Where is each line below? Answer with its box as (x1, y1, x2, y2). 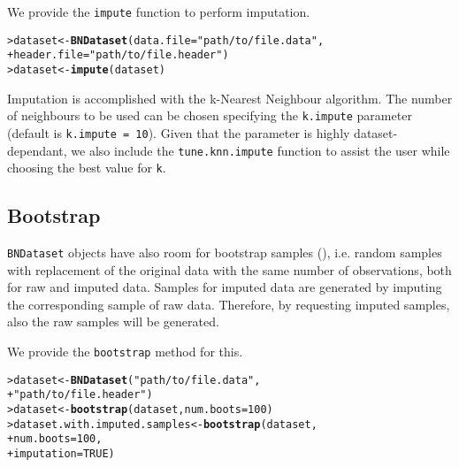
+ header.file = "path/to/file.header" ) (7, 49, 229, 62)
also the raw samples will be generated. (7, 312, 219, 331)
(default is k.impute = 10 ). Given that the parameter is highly (7, 123, 350, 142)
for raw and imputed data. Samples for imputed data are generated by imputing (7, 278, 442, 296)
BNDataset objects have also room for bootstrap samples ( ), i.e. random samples (7, 243, 442, 262)
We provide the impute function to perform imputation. (7, 3, 310, 20)
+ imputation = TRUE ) (7, 448, 115, 461)
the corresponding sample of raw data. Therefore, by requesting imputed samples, (7, 295, 450, 313)
